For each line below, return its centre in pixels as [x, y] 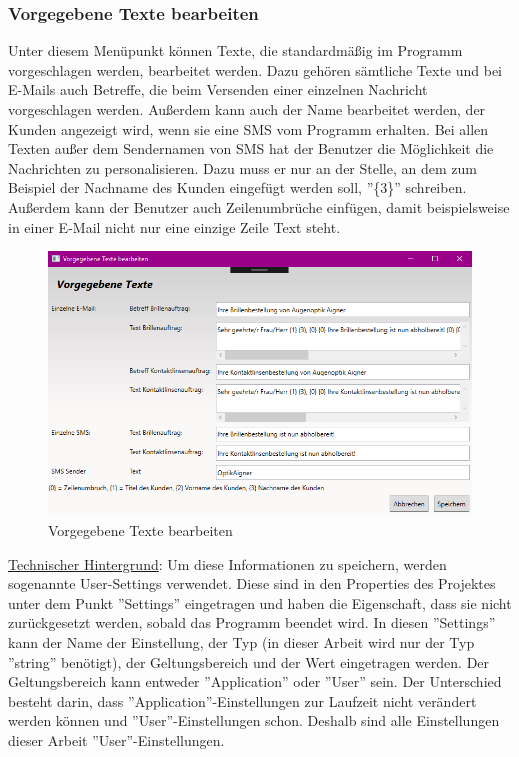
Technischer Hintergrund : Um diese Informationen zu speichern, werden [227, 563]
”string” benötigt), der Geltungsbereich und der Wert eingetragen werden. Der [249, 661]
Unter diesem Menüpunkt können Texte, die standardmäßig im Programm [235, 50]
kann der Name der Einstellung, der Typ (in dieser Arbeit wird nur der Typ [241, 641]
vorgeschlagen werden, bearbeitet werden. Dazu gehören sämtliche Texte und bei [255, 69]
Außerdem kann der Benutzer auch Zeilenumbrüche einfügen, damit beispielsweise [259, 206]
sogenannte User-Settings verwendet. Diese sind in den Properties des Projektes [252, 583]
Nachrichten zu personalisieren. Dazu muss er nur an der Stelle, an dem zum [242, 167]
